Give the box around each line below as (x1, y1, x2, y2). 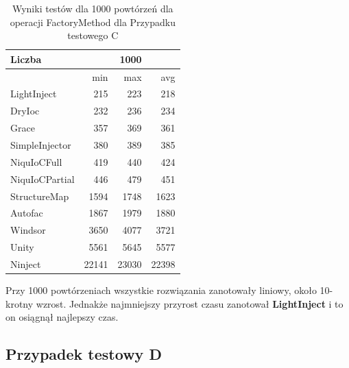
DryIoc (10, 103, 40, 118)
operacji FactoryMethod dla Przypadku (10, 14, 176, 29)
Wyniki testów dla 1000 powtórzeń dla (12, 1, 173, 15)
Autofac (10, 206, 43, 220)
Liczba (10, 51, 42, 66)
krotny (5, 296, 34, 310)
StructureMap (10, 188, 69, 203)
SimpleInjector (10, 138, 71, 151)
